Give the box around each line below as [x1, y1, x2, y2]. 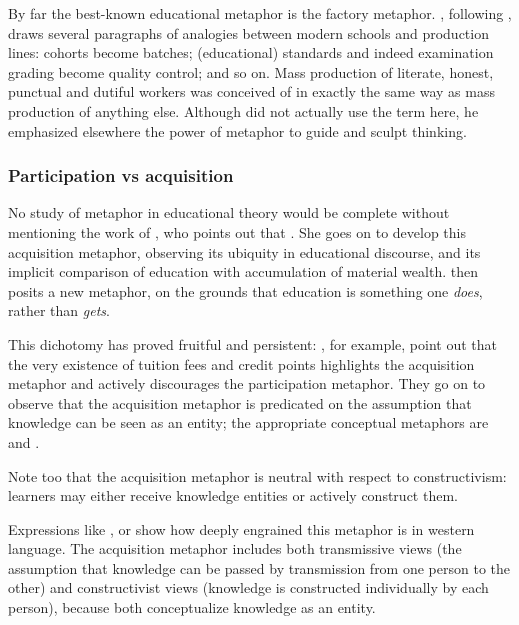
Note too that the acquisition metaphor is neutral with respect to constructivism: [8, 465, 507, 486]
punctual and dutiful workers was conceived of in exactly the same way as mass [8, 81, 495, 102]
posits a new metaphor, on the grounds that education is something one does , [8, 280, 483, 301]
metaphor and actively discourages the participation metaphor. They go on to [8, 373, 486, 394]
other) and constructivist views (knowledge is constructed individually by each [8, 577, 489, 598]
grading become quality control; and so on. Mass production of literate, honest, [8, 61, 494, 82]
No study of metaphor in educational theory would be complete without [8, 202, 450, 223]
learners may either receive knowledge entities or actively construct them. [8, 485, 458, 506]
